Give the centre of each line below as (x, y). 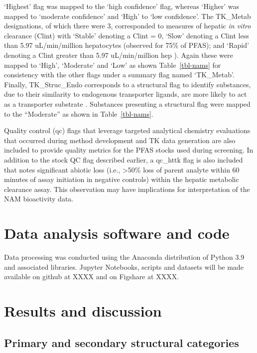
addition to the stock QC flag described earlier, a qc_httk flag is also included (124, 159)
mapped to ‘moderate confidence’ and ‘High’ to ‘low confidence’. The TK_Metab (128, 16)
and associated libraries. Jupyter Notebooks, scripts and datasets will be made (124, 266)
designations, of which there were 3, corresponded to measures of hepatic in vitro (128, 26)
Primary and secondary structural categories (122, 342)
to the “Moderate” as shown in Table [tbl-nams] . (79, 113)
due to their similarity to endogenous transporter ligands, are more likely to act (126, 94)
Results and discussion (83, 310)
